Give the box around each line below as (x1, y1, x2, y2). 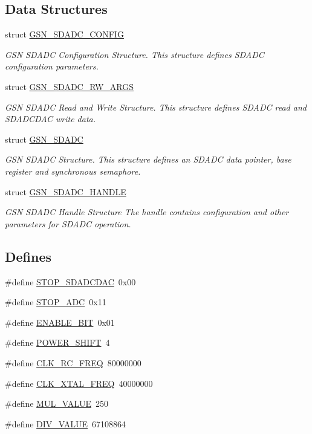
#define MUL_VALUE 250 (5, 397, 108, 410)
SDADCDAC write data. (5, 112, 96, 125)
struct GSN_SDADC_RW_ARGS (5, 80, 134, 92)
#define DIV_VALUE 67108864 (5, 417, 126, 430)
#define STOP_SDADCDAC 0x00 (5, 275, 136, 288)
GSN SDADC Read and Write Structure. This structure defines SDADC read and (5, 100, 307, 113)
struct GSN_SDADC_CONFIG (5, 28, 124, 40)
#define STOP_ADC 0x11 (5, 296, 106, 308)
